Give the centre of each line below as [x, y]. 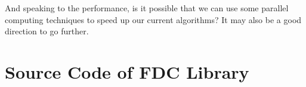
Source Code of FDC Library [127, 71]
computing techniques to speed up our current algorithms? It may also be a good [153, 19]
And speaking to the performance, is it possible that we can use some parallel [147, 8]
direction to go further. [47, 31]
